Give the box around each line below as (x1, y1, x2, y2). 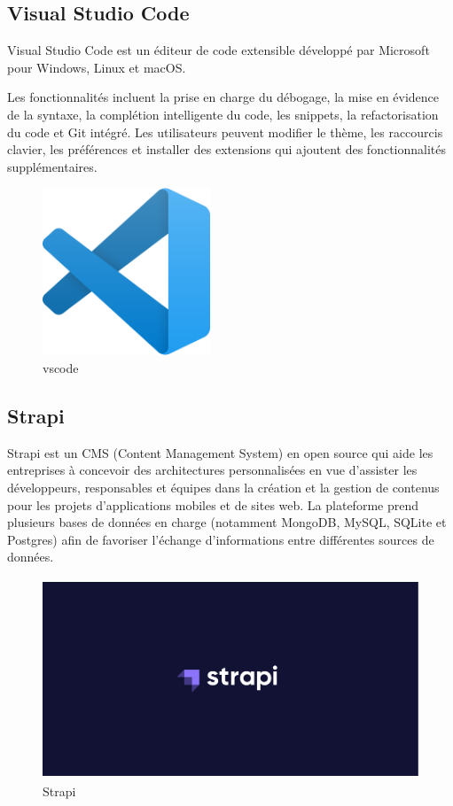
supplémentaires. (7, 157, 98, 175)
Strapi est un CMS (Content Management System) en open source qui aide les (7, 443, 433, 461)
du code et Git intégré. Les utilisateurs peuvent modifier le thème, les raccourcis (7, 122, 443, 141)
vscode (43, 358, 79, 376)
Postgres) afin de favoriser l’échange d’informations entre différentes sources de (7, 530, 434, 548)
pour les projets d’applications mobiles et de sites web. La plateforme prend (7, 495, 418, 514)
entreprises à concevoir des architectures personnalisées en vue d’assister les (7, 461, 418, 479)
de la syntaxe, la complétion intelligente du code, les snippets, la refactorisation (7, 105, 439, 123)
